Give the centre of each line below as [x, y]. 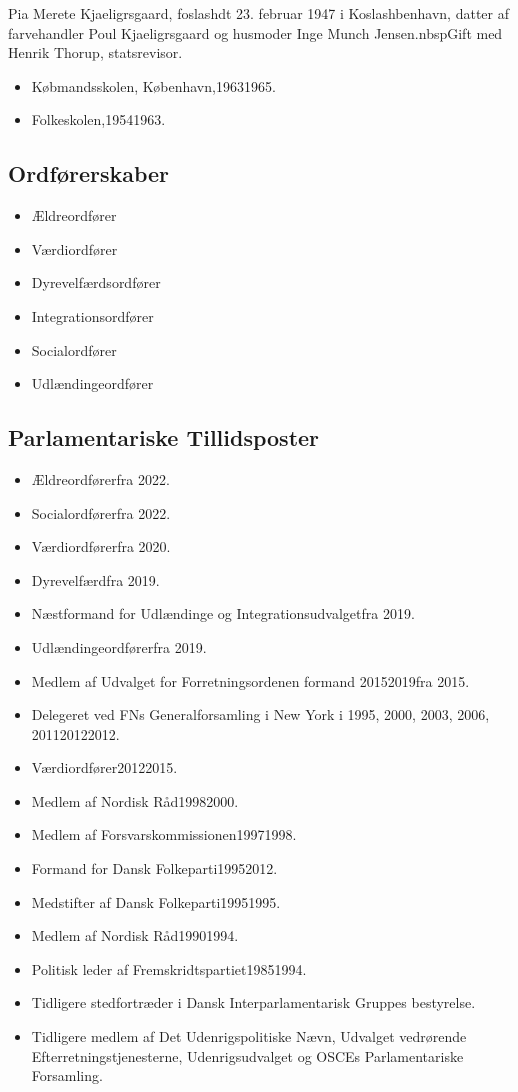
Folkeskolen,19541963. [98, 119]
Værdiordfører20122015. [104, 767]
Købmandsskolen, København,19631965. [153, 85]
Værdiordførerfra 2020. [101, 546]
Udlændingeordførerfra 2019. [119, 646]
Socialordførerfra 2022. [101, 512]
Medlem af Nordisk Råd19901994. [135, 935]
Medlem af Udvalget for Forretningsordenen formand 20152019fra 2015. [250, 680]
